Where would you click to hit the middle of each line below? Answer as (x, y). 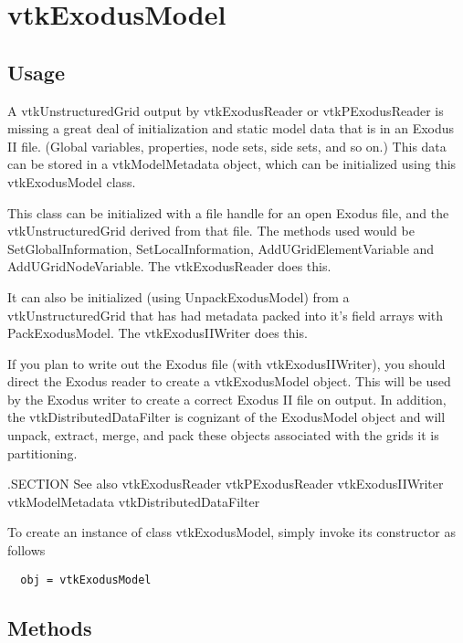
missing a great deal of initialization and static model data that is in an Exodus (231, 128)
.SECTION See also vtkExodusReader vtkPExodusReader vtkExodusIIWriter (226, 484)
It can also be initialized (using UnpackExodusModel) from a (179, 296)
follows (26, 550)
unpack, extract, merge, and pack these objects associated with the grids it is (223, 435)
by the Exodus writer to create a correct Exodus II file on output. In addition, (227, 399)
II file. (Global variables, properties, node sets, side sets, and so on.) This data (227, 146)
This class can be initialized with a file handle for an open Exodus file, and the (228, 212)
